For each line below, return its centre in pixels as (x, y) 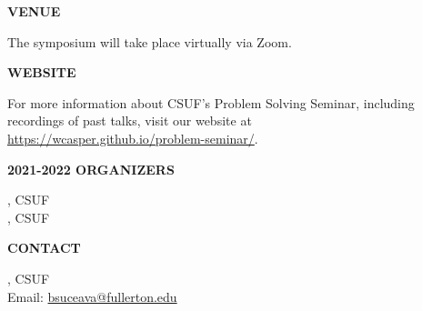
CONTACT (44, 248)
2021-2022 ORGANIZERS (91, 169)
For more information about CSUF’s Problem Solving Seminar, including (211, 102)
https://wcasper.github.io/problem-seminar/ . (133, 138)
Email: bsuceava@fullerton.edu (92, 296)
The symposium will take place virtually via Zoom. (150, 41)
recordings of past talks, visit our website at (130, 120)
